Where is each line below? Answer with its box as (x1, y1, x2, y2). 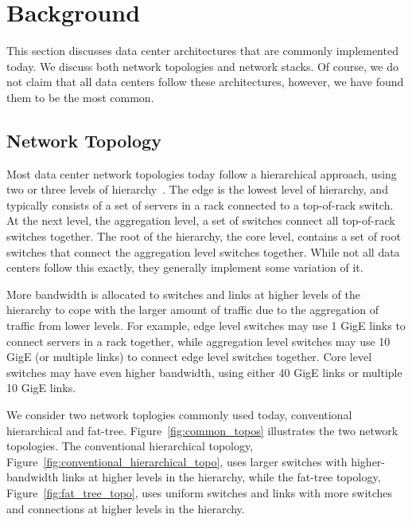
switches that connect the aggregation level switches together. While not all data (6, 243, 400, 260)
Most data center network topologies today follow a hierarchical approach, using (6, 165, 397, 182)
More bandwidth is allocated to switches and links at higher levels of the (6, 285, 360, 302)
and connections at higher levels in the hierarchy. (6, 500, 245, 516)
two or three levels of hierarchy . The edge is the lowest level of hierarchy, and (6, 181, 388, 198)
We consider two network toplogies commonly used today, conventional (6, 406, 352, 423)
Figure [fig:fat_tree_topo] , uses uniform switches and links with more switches (6, 484, 393, 500)
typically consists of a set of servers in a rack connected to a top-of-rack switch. (6, 196, 394, 213)
